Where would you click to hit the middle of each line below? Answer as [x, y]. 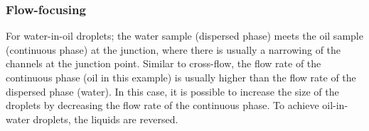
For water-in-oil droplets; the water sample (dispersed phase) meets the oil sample [184, 36]
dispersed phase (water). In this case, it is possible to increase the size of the [172, 91]
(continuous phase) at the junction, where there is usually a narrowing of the [173, 49]
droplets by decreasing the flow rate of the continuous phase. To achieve [162, 105]
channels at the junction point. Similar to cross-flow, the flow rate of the [164, 63]
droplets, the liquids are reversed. [106, 119]
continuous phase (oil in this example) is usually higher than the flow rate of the [181, 77]
